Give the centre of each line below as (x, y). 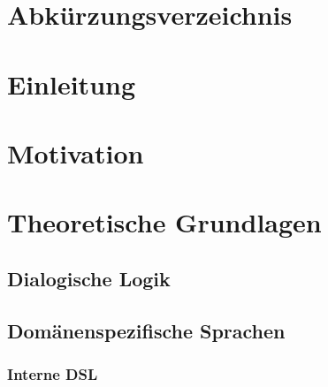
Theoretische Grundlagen (164, 222)
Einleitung (72, 83)
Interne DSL (53, 373)
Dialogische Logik (89, 278)
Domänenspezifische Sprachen (146, 330)
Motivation (76, 152)
